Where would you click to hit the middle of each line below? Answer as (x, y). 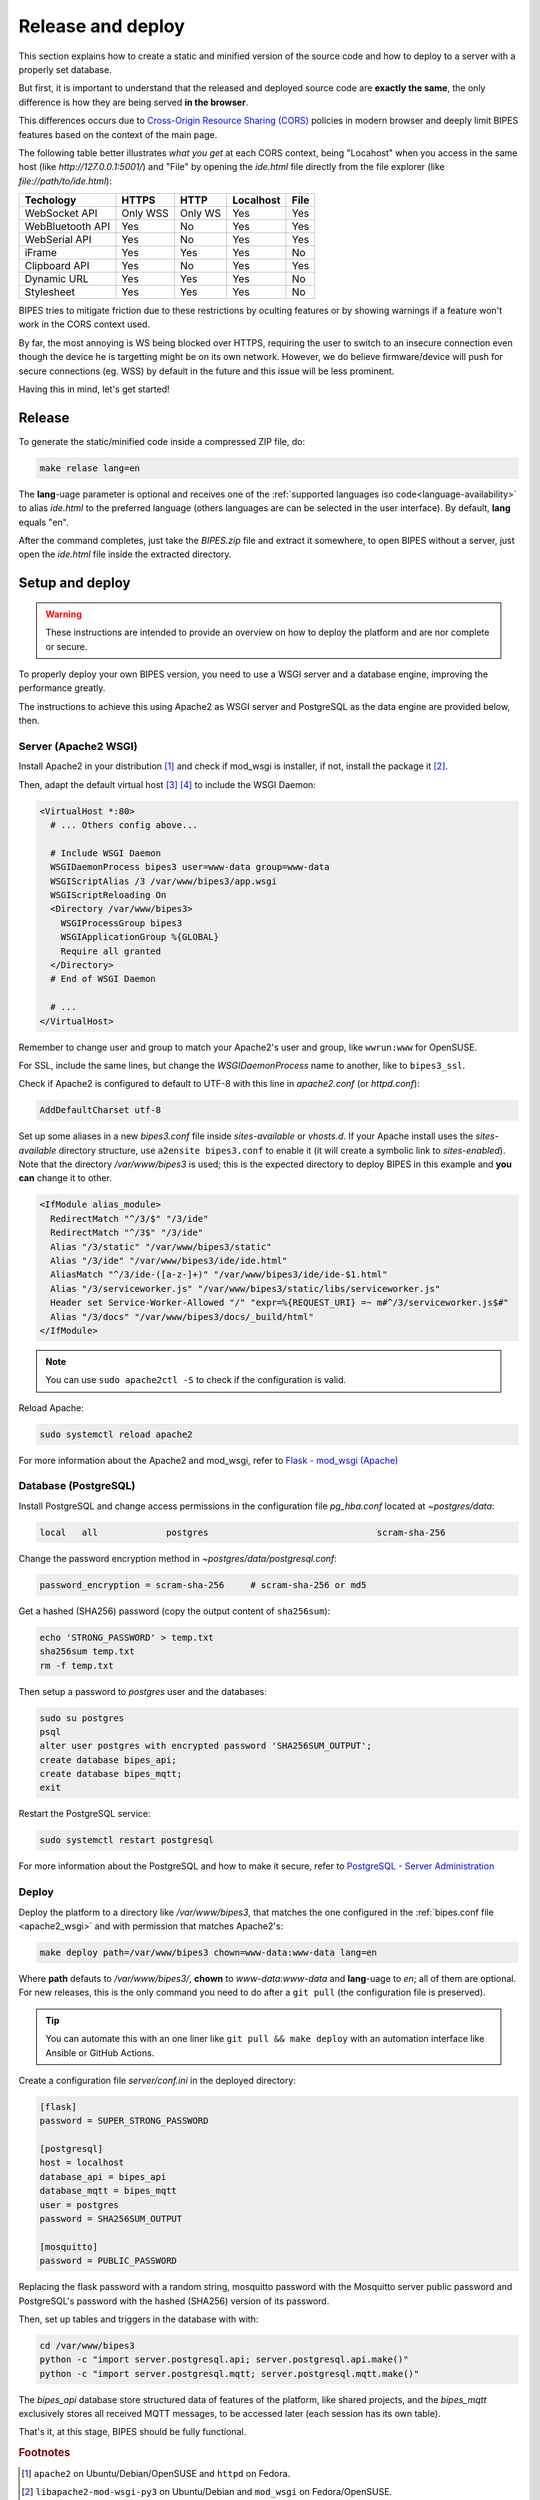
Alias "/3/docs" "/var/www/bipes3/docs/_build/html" (182, 1316)
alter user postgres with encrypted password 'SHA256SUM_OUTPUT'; (205, 1746)
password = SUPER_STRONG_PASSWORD (124, 2121)
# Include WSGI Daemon (106, 853)
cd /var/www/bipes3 (87, 2345)
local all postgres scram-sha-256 (242, 1532)
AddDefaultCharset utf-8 (100, 1110)
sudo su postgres (82, 1718)
